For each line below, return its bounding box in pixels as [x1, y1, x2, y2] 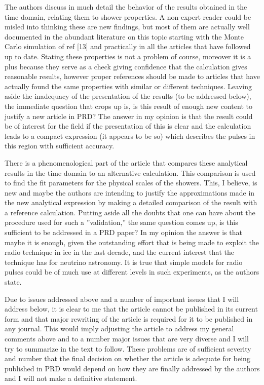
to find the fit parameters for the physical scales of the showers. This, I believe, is [5, 177, 257, 188]
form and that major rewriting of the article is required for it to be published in [5, 313, 253, 324]
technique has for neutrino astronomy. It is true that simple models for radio [5, 256, 243, 267]
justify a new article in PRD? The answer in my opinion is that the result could [5, 110, 253, 121]
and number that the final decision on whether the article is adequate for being [5, 353, 250, 364]
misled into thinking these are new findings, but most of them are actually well [5, 21, 250, 32]
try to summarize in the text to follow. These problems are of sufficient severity [5, 343, 251, 354]
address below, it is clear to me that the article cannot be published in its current [5, 303, 258, 314]
